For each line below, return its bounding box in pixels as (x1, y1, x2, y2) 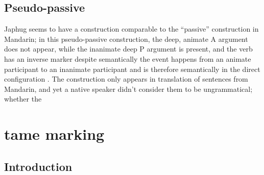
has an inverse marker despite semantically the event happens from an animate (4, 53, 251, 64)
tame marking (4, 123, 105, 144)
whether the (4, 93, 42, 104)
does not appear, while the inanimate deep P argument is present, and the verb (4, 43, 253, 54)
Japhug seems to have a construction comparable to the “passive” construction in (4, 23, 259, 34)
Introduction (4, 158, 73, 174)
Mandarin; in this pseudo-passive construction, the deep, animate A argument (4, 33, 248, 44)
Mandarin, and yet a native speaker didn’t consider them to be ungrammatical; (4, 83, 253, 94)
